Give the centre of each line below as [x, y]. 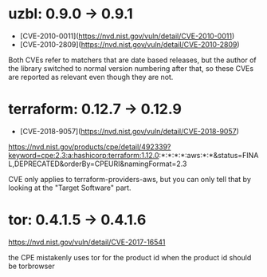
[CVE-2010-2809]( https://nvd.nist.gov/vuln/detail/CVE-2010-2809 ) [130, 44]
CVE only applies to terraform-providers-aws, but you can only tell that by [130, 179]
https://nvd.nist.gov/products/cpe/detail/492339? [90, 146]
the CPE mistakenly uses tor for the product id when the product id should [130, 257]
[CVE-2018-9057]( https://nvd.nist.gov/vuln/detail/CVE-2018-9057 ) [129, 131]
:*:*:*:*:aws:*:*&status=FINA [209, 155]
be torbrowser [32, 266]
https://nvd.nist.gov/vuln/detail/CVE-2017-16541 [87, 242]
